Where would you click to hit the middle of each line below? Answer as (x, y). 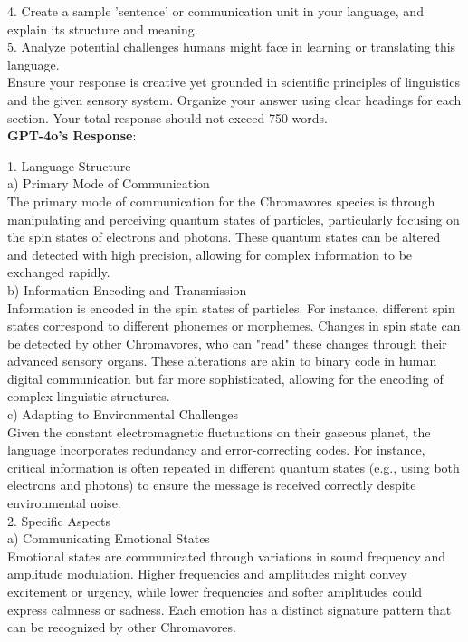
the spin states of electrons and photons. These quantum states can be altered (224, 237)
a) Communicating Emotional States (109, 538)
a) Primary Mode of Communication (109, 183)
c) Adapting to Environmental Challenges (123, 414)
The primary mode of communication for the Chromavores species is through (221, 201)
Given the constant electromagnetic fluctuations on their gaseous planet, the (219, 431)
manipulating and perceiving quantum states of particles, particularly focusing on (234, 219)
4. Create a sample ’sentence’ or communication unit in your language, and (215, 11)
